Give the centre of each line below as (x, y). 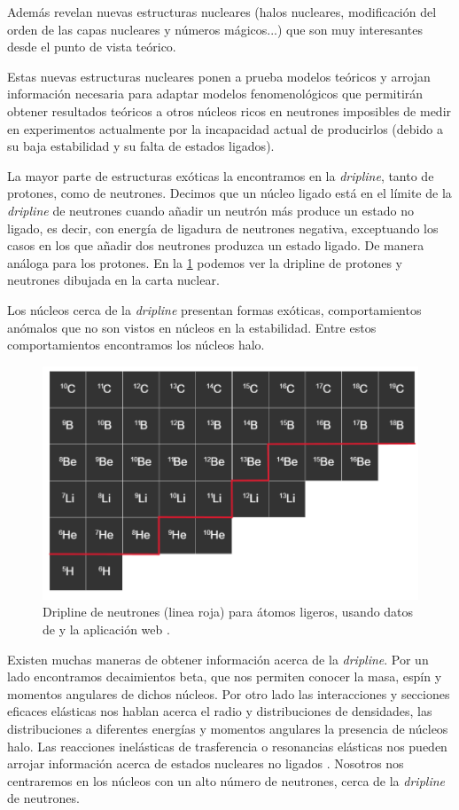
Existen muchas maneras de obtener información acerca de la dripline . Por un (218, 659)
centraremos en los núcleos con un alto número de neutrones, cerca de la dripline (226, 780)
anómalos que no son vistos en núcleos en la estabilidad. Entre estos (192, 327)
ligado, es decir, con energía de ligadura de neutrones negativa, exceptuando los (223, 228)
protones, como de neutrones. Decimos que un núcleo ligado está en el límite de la (229, 193)
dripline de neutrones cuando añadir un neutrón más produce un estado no (210, 210)
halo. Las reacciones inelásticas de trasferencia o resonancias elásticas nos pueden (227, 746)
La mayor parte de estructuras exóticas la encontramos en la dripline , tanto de (221, 175)
